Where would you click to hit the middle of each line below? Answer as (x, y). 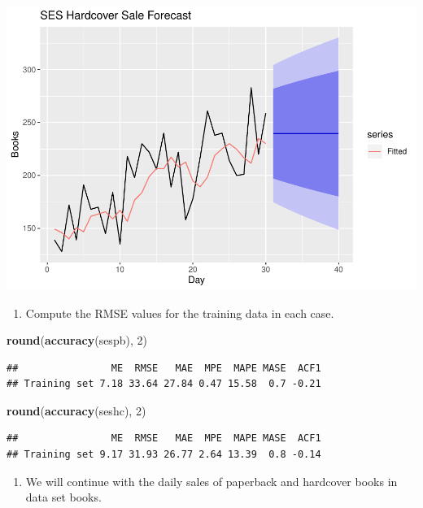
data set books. (63, 497)
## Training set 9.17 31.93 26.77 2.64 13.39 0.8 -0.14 (164, 455)
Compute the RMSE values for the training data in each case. (180, 313)
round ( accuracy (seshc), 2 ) (76, 410)
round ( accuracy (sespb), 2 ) (77, 340)
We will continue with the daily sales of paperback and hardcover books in (211, 481)
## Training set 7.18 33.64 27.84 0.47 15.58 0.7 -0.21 (164, 384)
